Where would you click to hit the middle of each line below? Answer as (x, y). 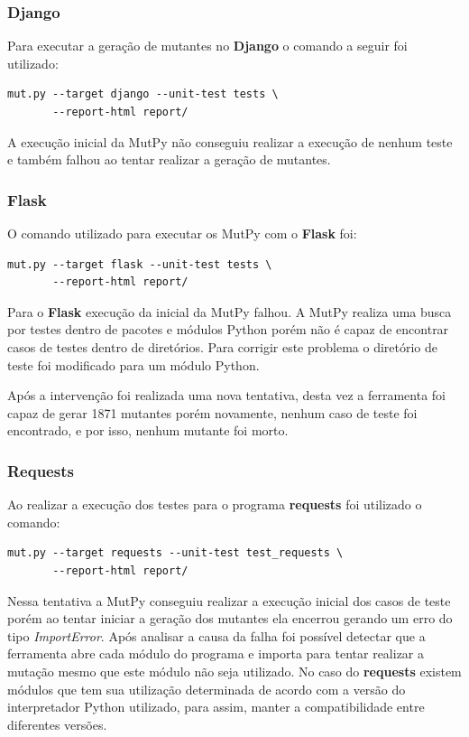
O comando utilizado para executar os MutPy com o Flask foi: (182, 233)
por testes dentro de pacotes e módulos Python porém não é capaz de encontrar (228, 329)
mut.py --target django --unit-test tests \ (143, 94)
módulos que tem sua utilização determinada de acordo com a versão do (207, 689)
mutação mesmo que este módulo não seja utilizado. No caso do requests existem (234, 671)
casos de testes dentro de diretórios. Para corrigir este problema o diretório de (223, 346)
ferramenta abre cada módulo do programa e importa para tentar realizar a (216, 653)
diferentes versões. (57, 724)
